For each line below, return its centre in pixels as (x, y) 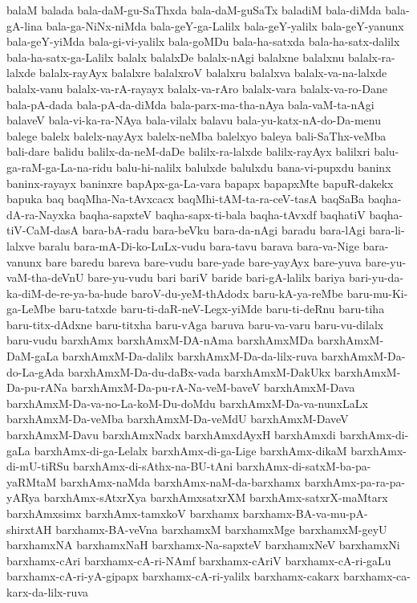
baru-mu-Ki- (377, 293)
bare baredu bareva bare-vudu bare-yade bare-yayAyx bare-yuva (203, 261)
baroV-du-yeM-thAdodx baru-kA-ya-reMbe (237, 293)
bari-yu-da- (376, 277)
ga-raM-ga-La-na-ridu (60, 167)
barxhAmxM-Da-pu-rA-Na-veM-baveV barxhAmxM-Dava (213, 387)
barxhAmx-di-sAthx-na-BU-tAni (153, 466)
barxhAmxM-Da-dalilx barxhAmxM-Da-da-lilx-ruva (190, 356)
